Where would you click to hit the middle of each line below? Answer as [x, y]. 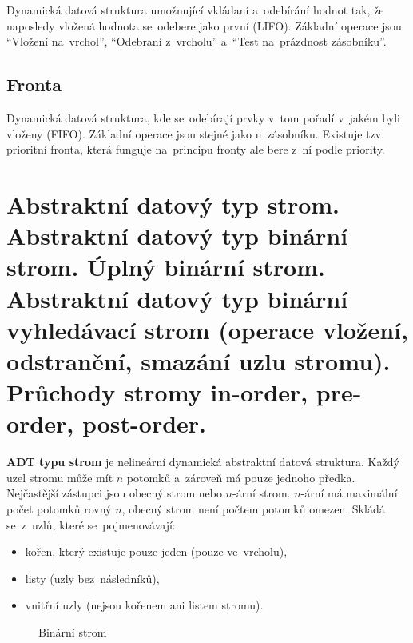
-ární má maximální [349, 493]
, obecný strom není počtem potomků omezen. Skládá [253, 508]
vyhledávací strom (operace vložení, [207, 329]
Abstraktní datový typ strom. [173, 204]
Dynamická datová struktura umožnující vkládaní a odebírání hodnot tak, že [195, 10]
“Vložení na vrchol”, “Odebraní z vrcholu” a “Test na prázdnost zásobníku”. [197, 41]
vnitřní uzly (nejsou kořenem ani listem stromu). [144, 605]
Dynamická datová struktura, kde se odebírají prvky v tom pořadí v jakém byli [203, 117]
